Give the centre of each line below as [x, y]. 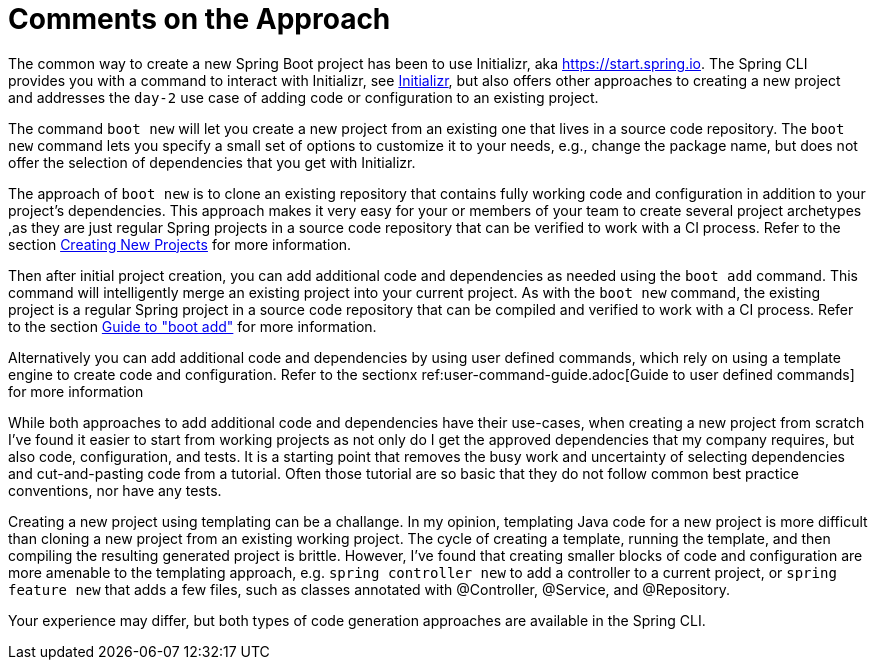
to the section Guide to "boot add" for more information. [192, 326]
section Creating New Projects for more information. [180, 244]
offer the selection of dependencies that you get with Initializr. [212, 162]
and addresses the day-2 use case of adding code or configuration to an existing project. [303, 97]
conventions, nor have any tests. [115, 490]
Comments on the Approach [199, 19]
